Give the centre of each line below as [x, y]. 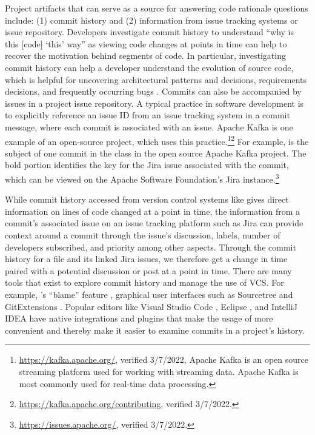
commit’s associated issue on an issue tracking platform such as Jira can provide [154, 223]
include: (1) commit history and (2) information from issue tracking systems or [151, 20]
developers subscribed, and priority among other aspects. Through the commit [151, 247]
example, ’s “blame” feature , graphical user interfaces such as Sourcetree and [149, 294]
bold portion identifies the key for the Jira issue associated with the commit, [147, 165]
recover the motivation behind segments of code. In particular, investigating [145, 56]
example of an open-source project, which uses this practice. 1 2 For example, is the [157, 140]
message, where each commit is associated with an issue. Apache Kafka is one [149, 126]
